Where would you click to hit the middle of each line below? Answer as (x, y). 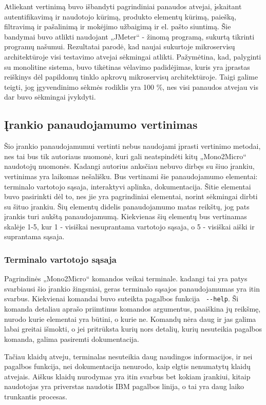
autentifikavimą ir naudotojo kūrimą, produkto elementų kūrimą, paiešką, (120, 16)
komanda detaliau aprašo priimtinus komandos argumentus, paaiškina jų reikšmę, (132, 309)
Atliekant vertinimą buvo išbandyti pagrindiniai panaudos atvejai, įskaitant (123, 6)
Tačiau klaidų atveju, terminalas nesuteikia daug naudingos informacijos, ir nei (128, 356)
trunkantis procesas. (36, 396)
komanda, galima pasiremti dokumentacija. (72, 339)
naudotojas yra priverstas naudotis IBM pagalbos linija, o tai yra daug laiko (124, 386)
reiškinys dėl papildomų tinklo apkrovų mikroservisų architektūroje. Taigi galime (131, 77)
